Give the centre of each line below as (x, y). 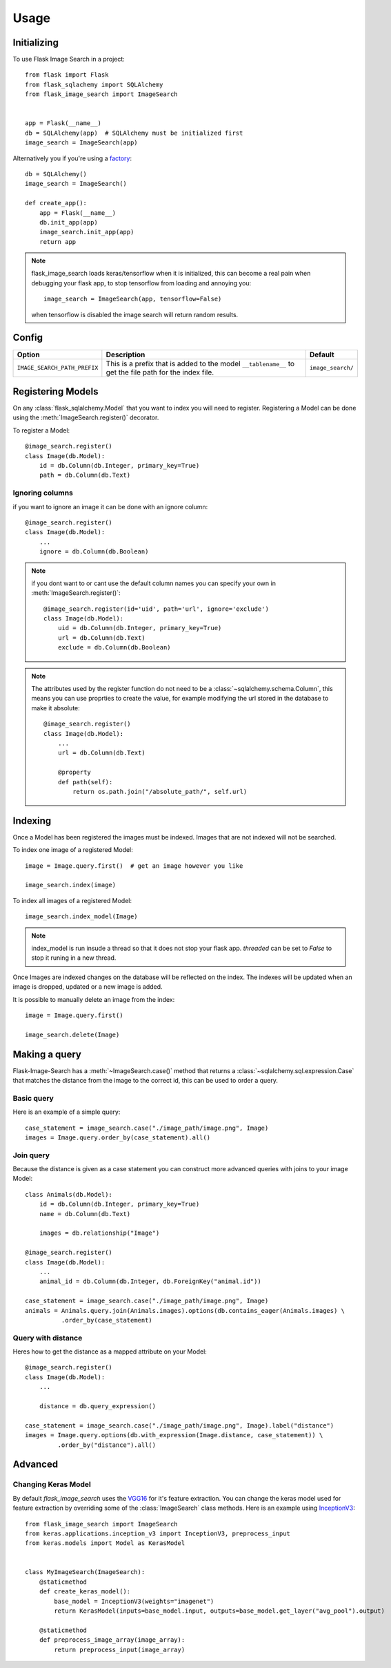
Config (28, 338)
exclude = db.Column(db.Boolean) (114, 647)
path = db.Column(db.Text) (85, 475)
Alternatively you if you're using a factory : (72, 158)
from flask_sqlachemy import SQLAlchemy (94, 84)
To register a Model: (41, 430)
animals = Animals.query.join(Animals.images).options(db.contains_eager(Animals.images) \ (185, 1310)
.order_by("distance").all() (107, 1445)
